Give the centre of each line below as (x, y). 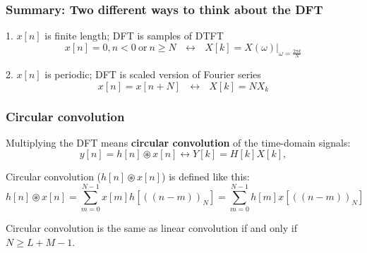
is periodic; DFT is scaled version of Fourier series (153, 74)
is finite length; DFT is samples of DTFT (134, 36)
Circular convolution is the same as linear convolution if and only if (151, 228)
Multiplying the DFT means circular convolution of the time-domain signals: (178, 142)
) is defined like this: (206, 177)
